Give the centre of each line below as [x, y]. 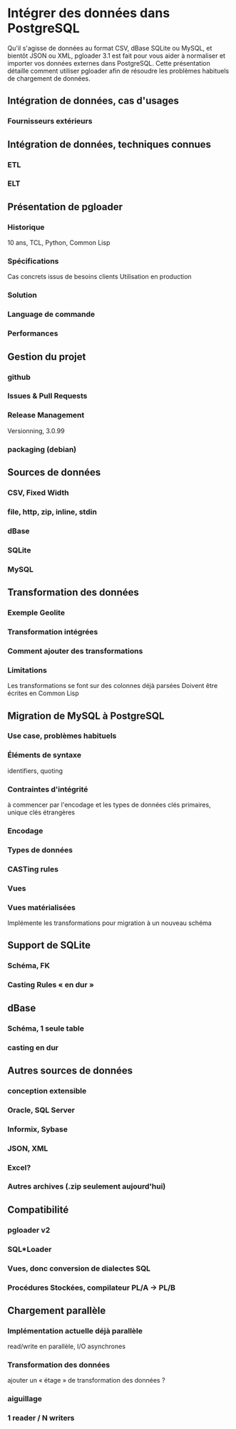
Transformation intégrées [53, 632]
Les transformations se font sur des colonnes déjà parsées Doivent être [113, 686]
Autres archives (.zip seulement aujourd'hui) [87, 1186]
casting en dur [33, 1047]
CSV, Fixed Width [38, 493]
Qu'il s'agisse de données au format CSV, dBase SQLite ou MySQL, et [110, 48]
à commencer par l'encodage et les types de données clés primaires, [109, 805]
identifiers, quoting [35, 771]
